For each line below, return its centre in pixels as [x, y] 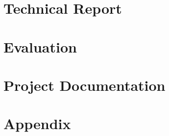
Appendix [37, 123]
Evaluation [40, 46]
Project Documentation [84, 85]
